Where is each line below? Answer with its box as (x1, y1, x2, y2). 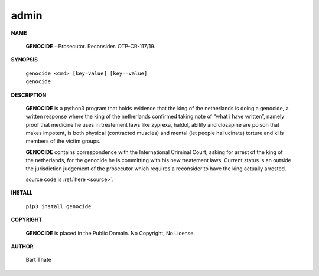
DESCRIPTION (11, 91, 47, 98)
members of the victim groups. (25, 137, 101, 144)
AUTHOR (11, 242, 34, 250)
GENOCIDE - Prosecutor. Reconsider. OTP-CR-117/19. (25, 42, 156, 50)
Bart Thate (25, 257, 51, 264)
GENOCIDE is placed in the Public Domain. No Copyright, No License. (25, 229, 195, 236)
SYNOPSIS (11, 56, 38, 63)
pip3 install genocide (25, 203, 92, 209)
